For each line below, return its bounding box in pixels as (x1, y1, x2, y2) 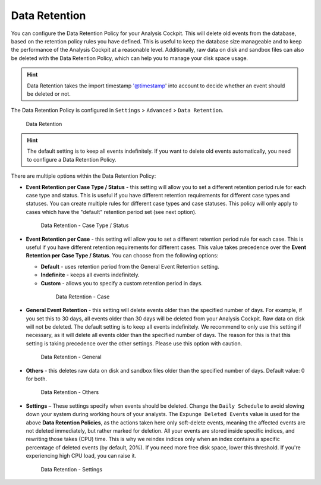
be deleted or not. (27, 90, 71, 97)
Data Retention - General (40, 354, 102, 361)
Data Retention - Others (40, 389, 99, 396)
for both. (26, 375, 48, 383)
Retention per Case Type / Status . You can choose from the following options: (26, 252, 219, 259)
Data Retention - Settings (40, 465, 103, 473)
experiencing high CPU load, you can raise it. (26, 452, 137, 459)
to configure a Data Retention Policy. (27, 156, 117, 163)
